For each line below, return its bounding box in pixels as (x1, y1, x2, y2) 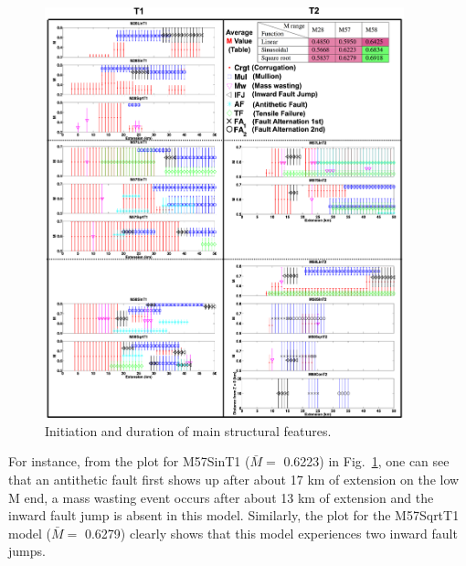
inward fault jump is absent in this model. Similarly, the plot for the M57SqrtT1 (8, 506, 460, 525)
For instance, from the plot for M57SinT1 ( (8, 452, 250, 471)
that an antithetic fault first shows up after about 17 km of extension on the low (8, 469, 460, 488)
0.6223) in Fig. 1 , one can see (283, 452, 450, 471)
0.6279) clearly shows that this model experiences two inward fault (84, 523, 458, 542)
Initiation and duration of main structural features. (45, 421, 332, 440)
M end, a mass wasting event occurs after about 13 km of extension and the (8, 487, 434, 507)
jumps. (8, 541, 46, 561)
